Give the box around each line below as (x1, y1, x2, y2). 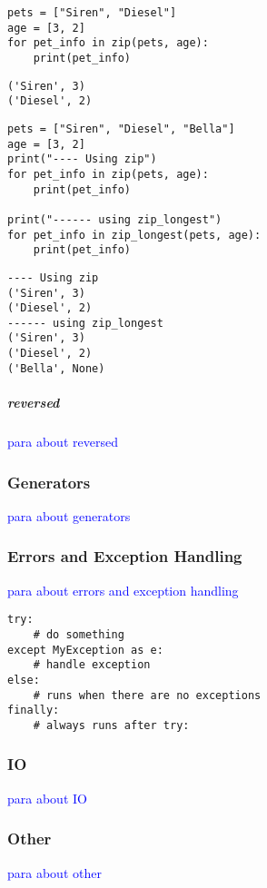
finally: (7, 704, 60, 717)
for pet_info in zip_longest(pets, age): (7, 228, 262, 242)
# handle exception (33, 658, 151, 672)
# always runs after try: (33, 718, 190, 732)
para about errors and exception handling (7, 580, 239, 599)
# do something (33, 627, 124, 641)
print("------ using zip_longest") (7, 212, 222, 226)
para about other (7, 863, 102, 882)
